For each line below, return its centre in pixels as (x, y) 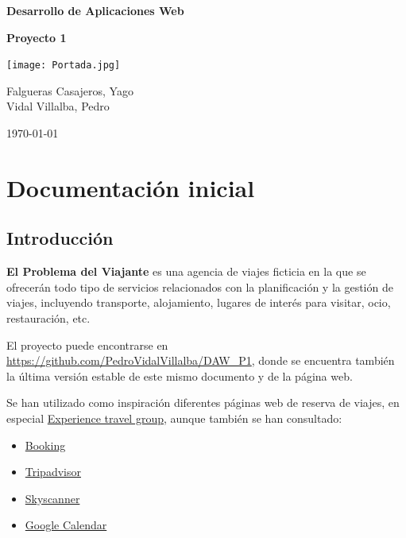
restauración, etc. (48, 317)
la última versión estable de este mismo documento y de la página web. (180, 375)
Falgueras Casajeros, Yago (70, 90)
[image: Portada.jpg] (64, 66)
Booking (45, 445)
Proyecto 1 (37, 37)
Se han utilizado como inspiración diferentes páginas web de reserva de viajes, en (203, 403)
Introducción (60, 238)
